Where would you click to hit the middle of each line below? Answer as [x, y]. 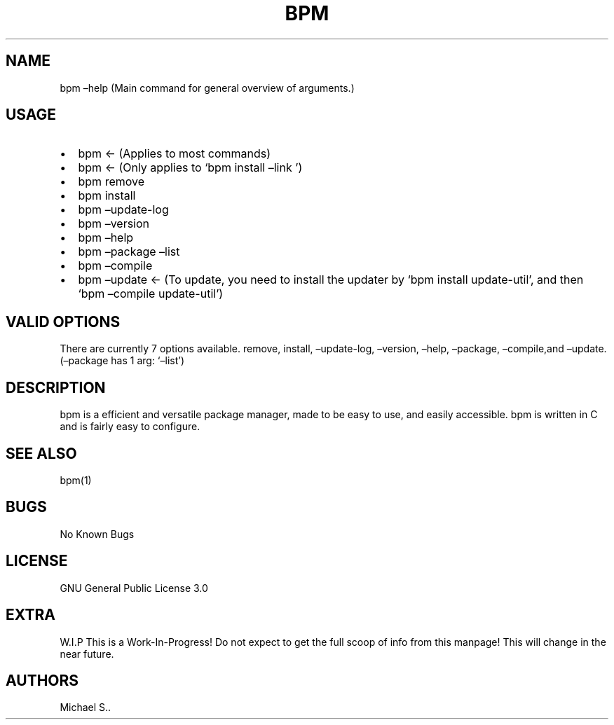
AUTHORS [42, 680]
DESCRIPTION [56, 387]
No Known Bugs [97, 534]
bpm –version [114, 224]
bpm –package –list [129, 252]
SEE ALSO [41, 453]
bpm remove [111, 182]
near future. [87, 654]
